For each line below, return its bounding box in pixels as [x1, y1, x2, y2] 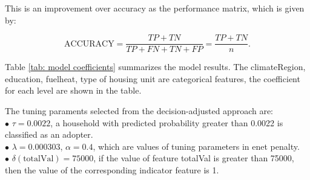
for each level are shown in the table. [5, 84, 142, 97]
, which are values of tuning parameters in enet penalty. [93, 140, 300, 152]
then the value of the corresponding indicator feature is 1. [5, 164, 219, 176]
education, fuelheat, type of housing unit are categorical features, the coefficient [5, 72, 300, 85]
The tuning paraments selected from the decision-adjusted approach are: [5, 104, 274, 117]
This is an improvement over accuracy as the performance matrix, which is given [5, 2, 305, 14]
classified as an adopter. [5, 128, 93, 141]
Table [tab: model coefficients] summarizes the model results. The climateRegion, [5, 60, 306, 73]
